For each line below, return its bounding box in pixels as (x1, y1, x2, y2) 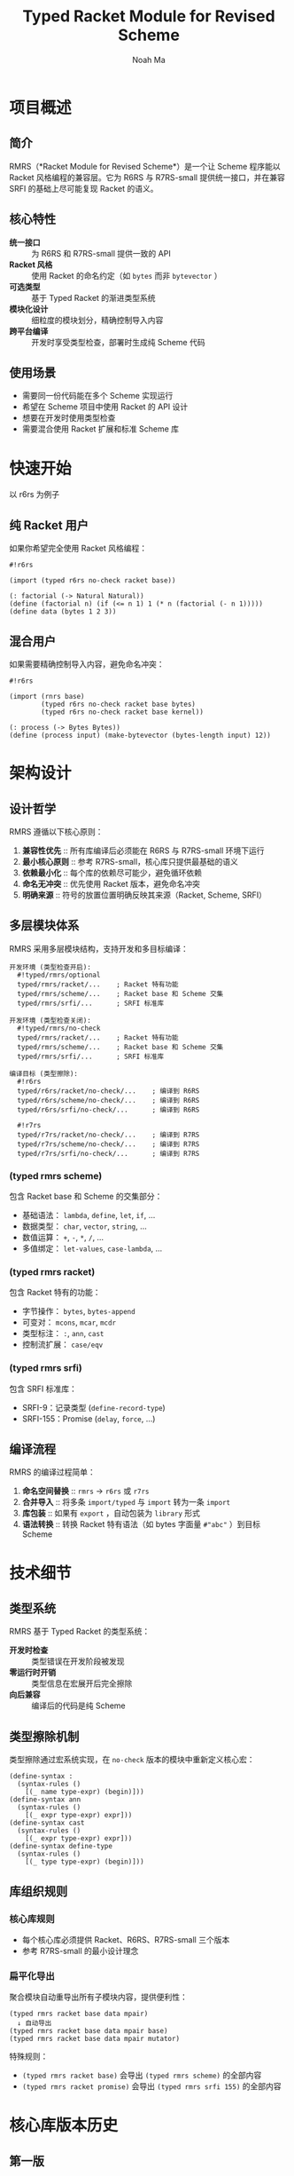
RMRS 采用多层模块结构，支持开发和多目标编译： (9, 943, 189, 953)
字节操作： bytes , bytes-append (21, 1306, 135, 1317)
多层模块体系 (9, 918, 80, 933)
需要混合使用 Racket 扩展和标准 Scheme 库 (21, 423, 180, 434)
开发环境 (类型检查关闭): (9, 1016, 91, 1025)
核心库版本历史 (9, 2116, 119, 2136)
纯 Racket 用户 (9, 518, 89, 533)
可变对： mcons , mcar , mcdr (21, 1317, 117, 1328)
